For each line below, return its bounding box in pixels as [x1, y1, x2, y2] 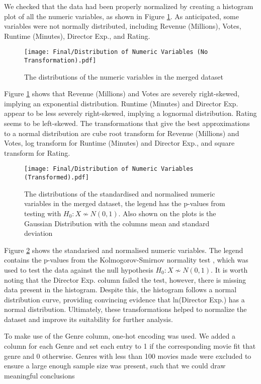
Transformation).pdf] [24, 57, 97, 65]
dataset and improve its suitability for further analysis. [4, 313, 173, 324]
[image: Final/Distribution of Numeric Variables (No [24, 48, 208, 56]
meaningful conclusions [4, 370, 75, 380]
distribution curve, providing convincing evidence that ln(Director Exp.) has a [4, 294, 245, 304]
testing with [24, 208, 61, 218]
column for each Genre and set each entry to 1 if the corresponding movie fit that [4, 341, 256, 351]
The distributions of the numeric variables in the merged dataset [24, 71, 223, 82]
